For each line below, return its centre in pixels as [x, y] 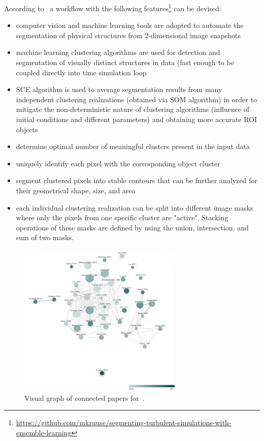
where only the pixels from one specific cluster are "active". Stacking [122, 217]
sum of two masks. [45, 237]
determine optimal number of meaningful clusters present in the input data [133, 146]
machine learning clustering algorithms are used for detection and [118, 52]
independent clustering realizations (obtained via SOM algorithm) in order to [136, 99]
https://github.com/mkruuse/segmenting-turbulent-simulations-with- [124, 422]
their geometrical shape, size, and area [76, 190]
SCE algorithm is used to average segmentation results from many [119, 89]
